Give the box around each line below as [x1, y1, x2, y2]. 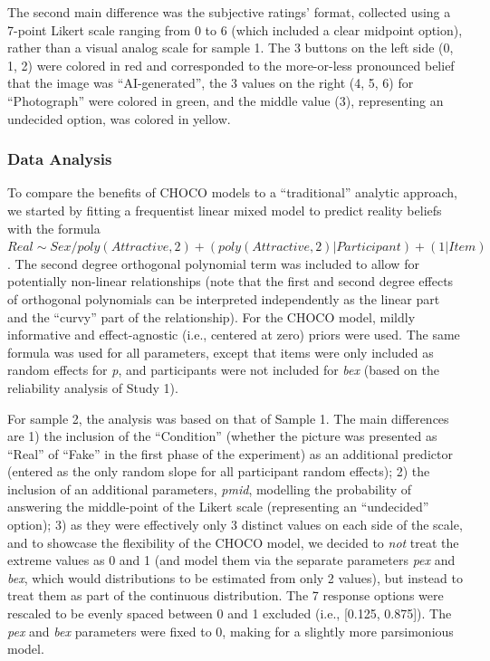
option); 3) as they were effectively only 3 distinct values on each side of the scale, [7, 515, 463, 534]
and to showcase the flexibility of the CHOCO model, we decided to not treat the [7, 532, 459, 551]
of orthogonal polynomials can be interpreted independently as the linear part [7, 289, 440, 308]
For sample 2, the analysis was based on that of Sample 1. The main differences [7, 408, 449, 427]
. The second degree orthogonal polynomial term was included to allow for [7, 254, 419, 273]
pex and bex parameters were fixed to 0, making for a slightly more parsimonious [7, 621, 454, 640]
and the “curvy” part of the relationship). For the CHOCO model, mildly [7, 307, 416, 326]
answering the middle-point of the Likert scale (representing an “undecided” [7, 497, 429, 516]
